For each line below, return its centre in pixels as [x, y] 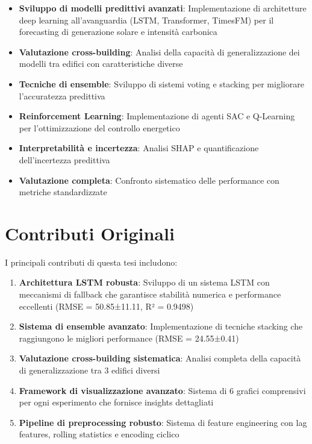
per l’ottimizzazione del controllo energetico [99, 127]
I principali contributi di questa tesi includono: [91, 262]
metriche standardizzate [63, 192]
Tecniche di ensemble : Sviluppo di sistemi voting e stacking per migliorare [161, 83]
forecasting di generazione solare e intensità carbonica [118, 32]
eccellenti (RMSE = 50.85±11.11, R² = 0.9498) [106, 306]
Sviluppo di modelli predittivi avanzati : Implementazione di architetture [163, 8]
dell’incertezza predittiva [64, 159]
